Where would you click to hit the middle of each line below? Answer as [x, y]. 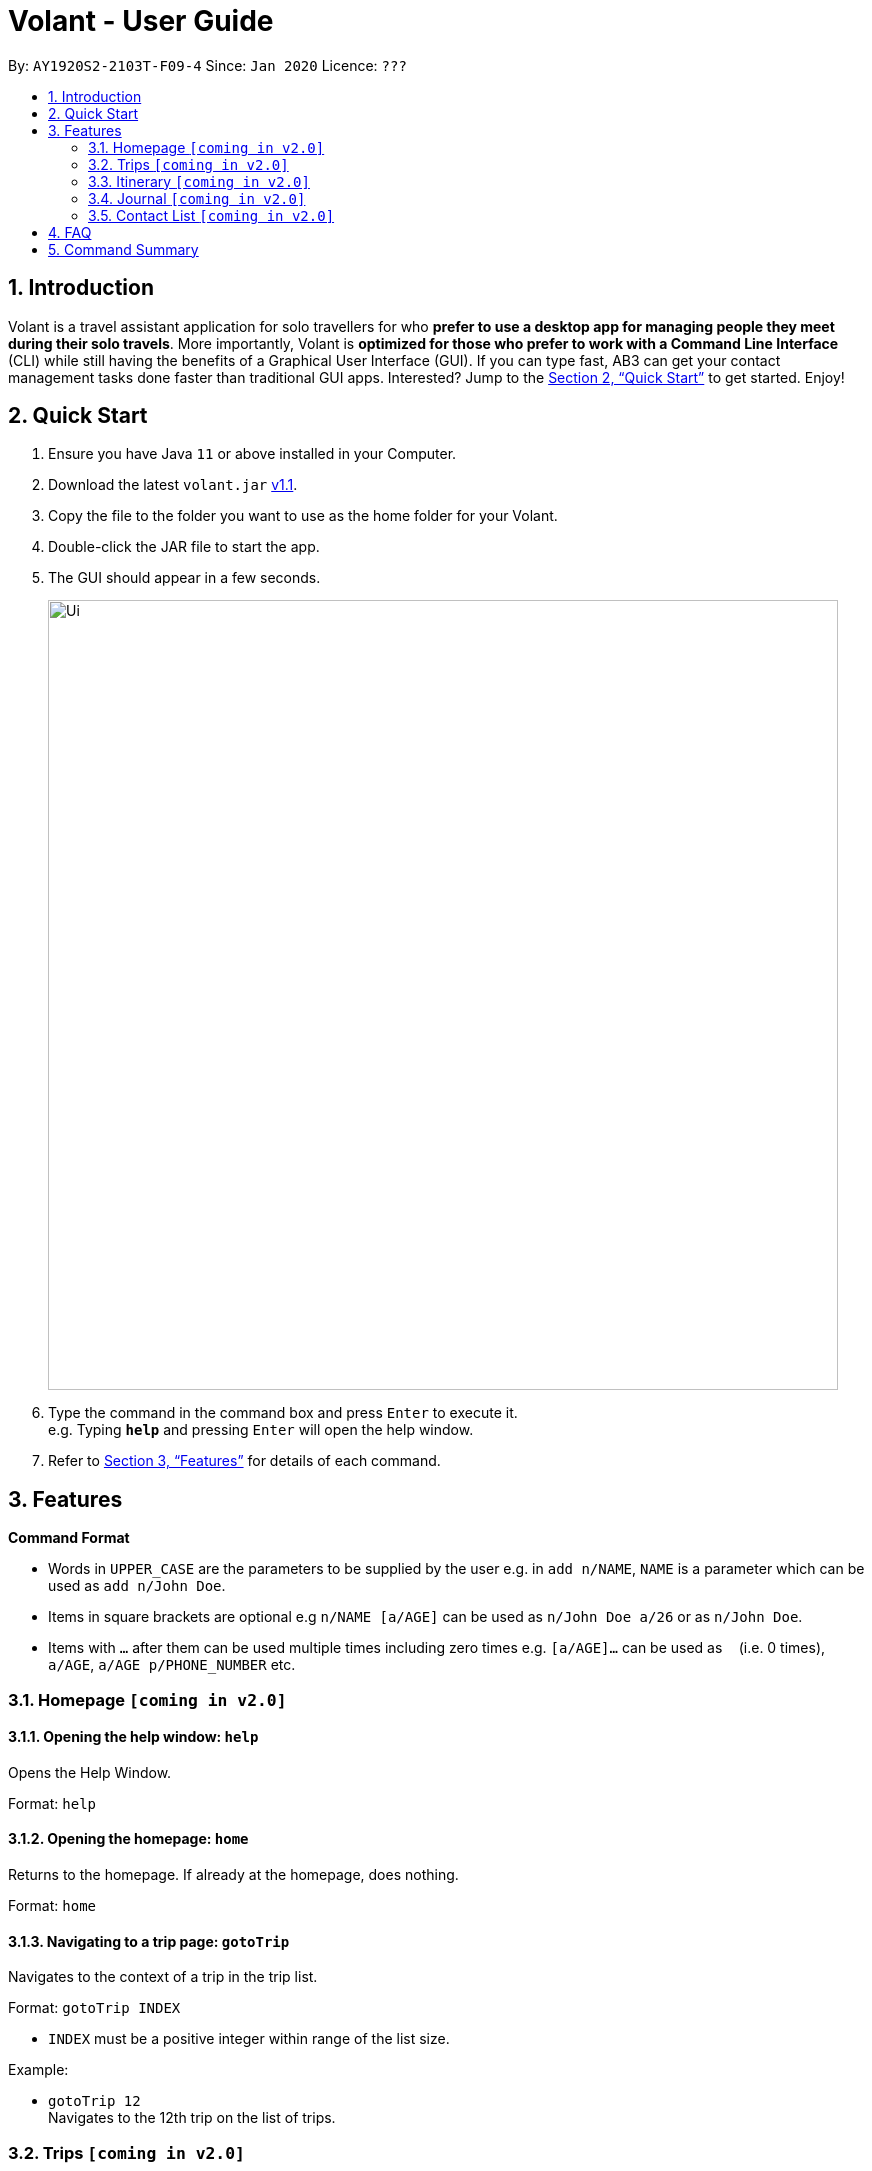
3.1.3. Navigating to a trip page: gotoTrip [149, 1941]
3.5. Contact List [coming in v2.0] [211, 215]
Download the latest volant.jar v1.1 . [173, 485]
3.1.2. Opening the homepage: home [128, 1839]
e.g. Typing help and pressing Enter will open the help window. [261, 1430]
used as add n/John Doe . [137, 1586]
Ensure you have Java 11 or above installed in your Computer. [252, 454]
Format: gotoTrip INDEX [94, 2008]
